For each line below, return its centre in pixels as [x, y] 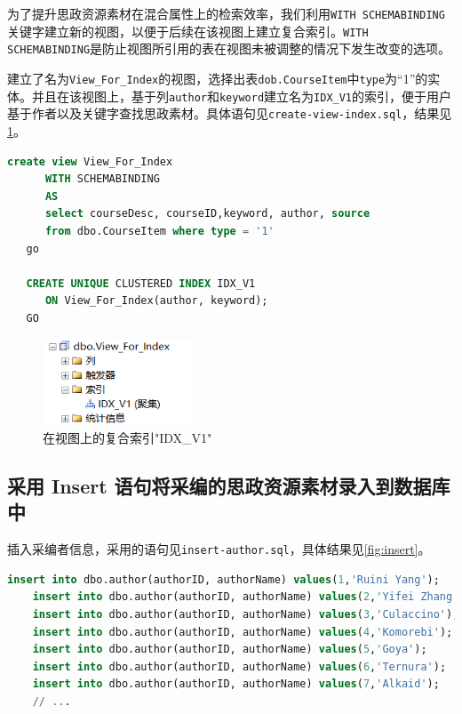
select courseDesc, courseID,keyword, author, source [207, 214]
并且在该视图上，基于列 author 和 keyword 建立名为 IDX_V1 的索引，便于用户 [242, 96]
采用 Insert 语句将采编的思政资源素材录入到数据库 [229, 485]
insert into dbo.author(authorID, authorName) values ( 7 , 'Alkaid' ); [236, 684]
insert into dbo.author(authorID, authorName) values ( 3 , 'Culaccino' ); [246, 614]
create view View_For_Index [90, 161]
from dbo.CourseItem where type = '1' [159, 231]
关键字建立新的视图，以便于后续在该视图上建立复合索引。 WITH [188, 31]
